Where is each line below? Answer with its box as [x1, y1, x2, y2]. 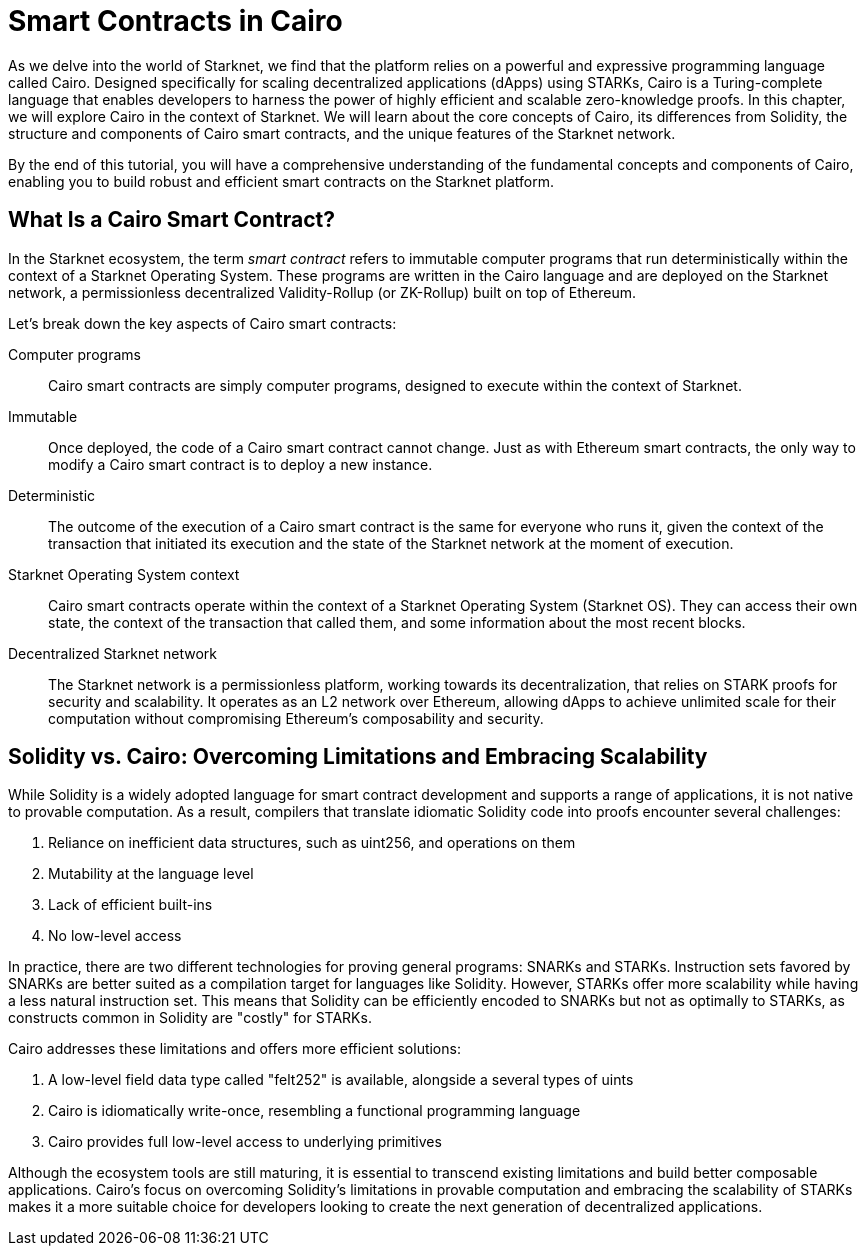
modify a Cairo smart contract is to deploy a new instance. [48, 455, 433, 473]
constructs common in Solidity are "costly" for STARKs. [8, 1009, 372, 1027]
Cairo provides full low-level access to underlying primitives [48, 1133, 442, 1151]
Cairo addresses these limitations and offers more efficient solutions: [8, 1040, 461, 1058]
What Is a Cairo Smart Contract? [8, 207, 335, 233]
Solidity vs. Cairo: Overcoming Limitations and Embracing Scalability [8, 744, 708, 770]
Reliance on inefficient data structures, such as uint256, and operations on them [48, 834, 576, 852]
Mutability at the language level [48, 865, 254, 883]
